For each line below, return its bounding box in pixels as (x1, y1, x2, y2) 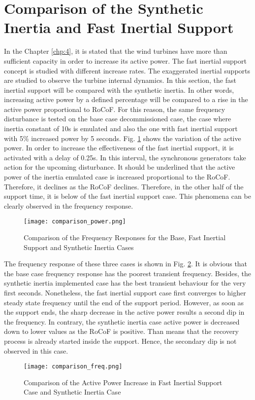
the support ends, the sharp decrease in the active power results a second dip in (4, 307, 245, 317)
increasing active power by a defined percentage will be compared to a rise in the (4, 94, 248, 105)
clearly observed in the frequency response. (4, 200, 133, 211)
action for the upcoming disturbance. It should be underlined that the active (4, 162, 235, 172)
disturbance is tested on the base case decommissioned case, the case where (4, 113, 231, 124)
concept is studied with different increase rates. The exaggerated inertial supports (4, 65, 251, 75)
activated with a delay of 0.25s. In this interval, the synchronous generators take (4, 152, 246, 162)
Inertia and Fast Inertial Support (4, 17, 234, 37)
